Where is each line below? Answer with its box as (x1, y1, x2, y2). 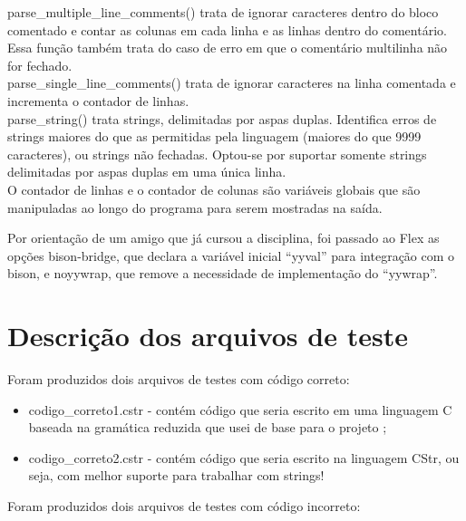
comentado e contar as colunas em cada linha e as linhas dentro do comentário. (7, 20, 447, 39)
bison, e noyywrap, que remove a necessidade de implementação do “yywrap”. (7, 264, 438, 283)
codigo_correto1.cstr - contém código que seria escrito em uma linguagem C (28, 400, 452, 419)
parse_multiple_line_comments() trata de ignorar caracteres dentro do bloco (7, 3, 439, 21)
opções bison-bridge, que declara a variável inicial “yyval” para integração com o (7, 246, 455, 265)
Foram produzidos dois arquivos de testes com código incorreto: (7, 497, 361, 515)
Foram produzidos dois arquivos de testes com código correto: (7, 370, 350, 389)
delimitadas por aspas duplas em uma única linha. (7, 162, 286, 181)
